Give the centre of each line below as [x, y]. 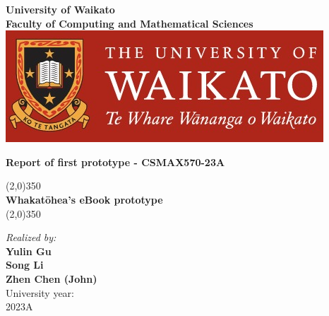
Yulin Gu [29, 251]
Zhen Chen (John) [52, 278]
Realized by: [31, 237]
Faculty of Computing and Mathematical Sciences [130, 23]
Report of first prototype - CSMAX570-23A [115, 162]
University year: [40, 292]
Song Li [25, 265]
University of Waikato [60, 9]
